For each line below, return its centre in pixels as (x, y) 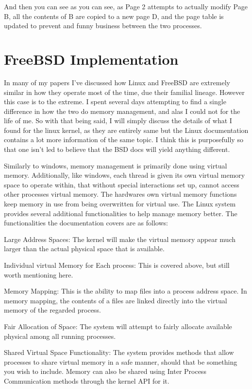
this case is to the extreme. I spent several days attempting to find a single (115, 102)
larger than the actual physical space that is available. (84, 249)
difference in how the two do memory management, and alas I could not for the (122, 111)
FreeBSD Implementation (91, 59)
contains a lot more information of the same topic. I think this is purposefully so (124, 139)
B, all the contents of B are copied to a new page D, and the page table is (114, 16)
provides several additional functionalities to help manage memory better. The (121, 213)
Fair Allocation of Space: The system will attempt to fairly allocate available (118, 326)
